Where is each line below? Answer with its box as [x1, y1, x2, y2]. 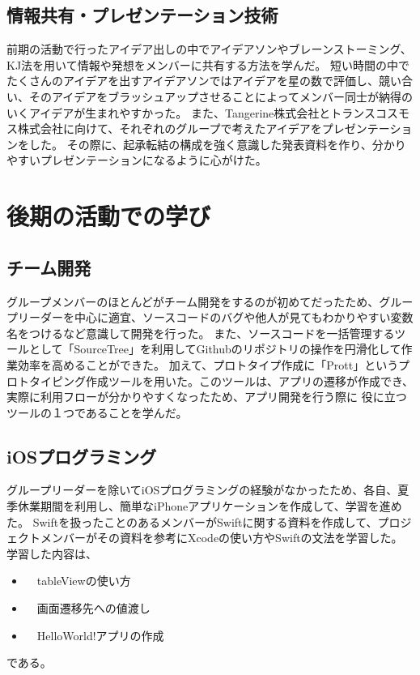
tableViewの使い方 [36, 572, 131, 589]
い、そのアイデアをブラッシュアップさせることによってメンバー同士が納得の [6, 88, 413, 105]
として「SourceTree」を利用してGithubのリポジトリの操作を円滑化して [28, 340, 401, 357]
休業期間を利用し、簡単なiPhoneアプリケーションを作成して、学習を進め [17, 498, 402, 515]
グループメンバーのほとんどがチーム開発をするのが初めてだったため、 [6, 293, 380, 310]
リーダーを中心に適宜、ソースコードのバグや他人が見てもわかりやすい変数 [17, 309, 414, 326]
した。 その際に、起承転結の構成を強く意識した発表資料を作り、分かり [28, 135, 406, 152]
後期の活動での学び [6, 199, 211, 233]
